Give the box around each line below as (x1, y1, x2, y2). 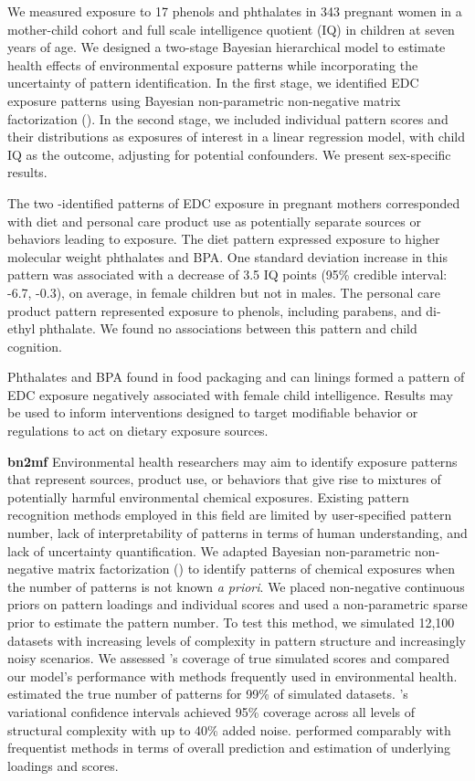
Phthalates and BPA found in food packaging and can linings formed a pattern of (7, 367, 465, 386)
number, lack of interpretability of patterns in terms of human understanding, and (7, 523, 468, 543)
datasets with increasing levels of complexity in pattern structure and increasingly (7, 630, 466, 649)
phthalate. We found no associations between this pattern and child (38, 319, 417, 338)
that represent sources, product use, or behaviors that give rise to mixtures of (7, 470, 441, 489)
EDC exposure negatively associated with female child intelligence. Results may (7, 385, 453, 404)
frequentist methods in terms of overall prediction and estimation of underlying (7, 738, 451, 757)
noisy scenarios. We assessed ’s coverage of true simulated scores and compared (7, 649, 449, 668)
